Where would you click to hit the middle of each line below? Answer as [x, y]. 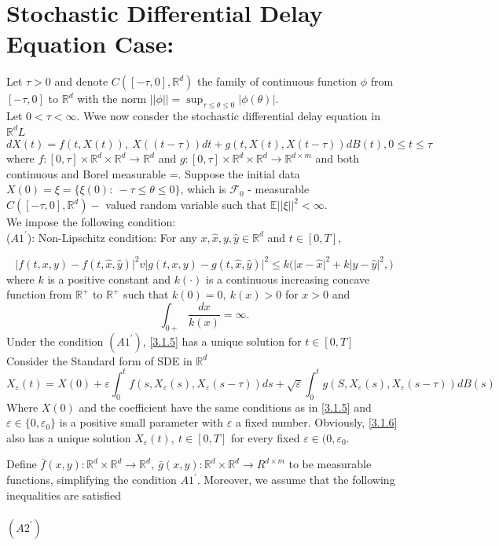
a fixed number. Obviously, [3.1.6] [316, 422]
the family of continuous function [277, 81]
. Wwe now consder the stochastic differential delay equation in [228, 116]
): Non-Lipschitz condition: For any [112, 237]
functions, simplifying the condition [92, 480]
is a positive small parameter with [141, 422]
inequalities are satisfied [64, 495]
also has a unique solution [69, 437]
